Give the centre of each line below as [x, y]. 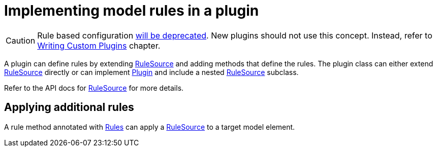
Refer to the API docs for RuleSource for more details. [94, 88]
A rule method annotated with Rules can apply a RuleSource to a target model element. [150, 127]
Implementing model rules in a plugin [132, 11]
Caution [21, 40]
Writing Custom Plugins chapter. [99, 45]
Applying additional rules [69, 107]
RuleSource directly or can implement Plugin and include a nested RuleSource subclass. [151, 72]
